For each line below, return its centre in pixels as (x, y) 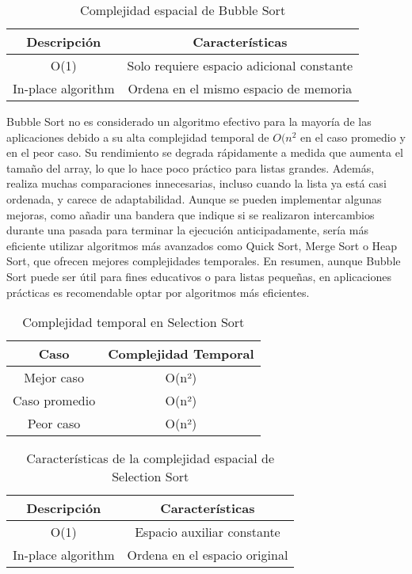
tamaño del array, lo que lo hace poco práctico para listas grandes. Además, (191, 167)
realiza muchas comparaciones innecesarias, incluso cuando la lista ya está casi (196, 183)
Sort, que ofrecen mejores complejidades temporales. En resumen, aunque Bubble (204, 261)
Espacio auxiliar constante (208, 532)
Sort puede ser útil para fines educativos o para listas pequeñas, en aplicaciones (199, 276)
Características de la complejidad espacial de (151, 458)
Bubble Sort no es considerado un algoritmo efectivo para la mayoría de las (189, 121)
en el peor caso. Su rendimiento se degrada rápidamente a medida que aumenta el (205, 152)
